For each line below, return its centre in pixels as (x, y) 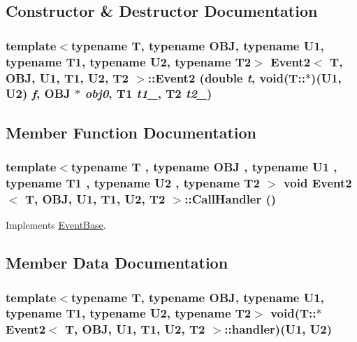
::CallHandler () (231, 198)
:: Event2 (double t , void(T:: (226, 77)
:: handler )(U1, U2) (278, 329)
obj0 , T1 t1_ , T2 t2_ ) (148, 93)
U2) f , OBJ (38, 93)
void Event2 (318, 183)
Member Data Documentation (117, 263)
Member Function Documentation (131, 132)
